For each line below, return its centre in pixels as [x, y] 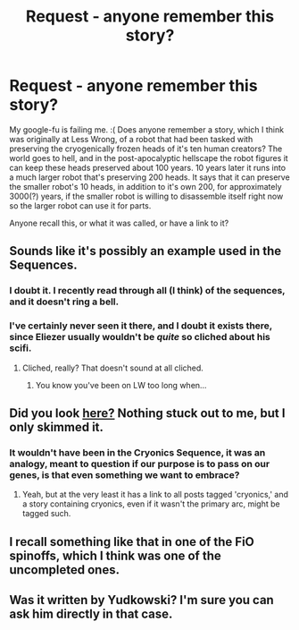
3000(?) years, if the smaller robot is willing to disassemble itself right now [146, 196]
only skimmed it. [57, 427]
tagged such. [46, 514]
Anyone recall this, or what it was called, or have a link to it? [119, 223]
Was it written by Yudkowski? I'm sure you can [141, 600]
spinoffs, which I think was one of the [115, 555]
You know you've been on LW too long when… [121, 385]
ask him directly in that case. [91, 614]
